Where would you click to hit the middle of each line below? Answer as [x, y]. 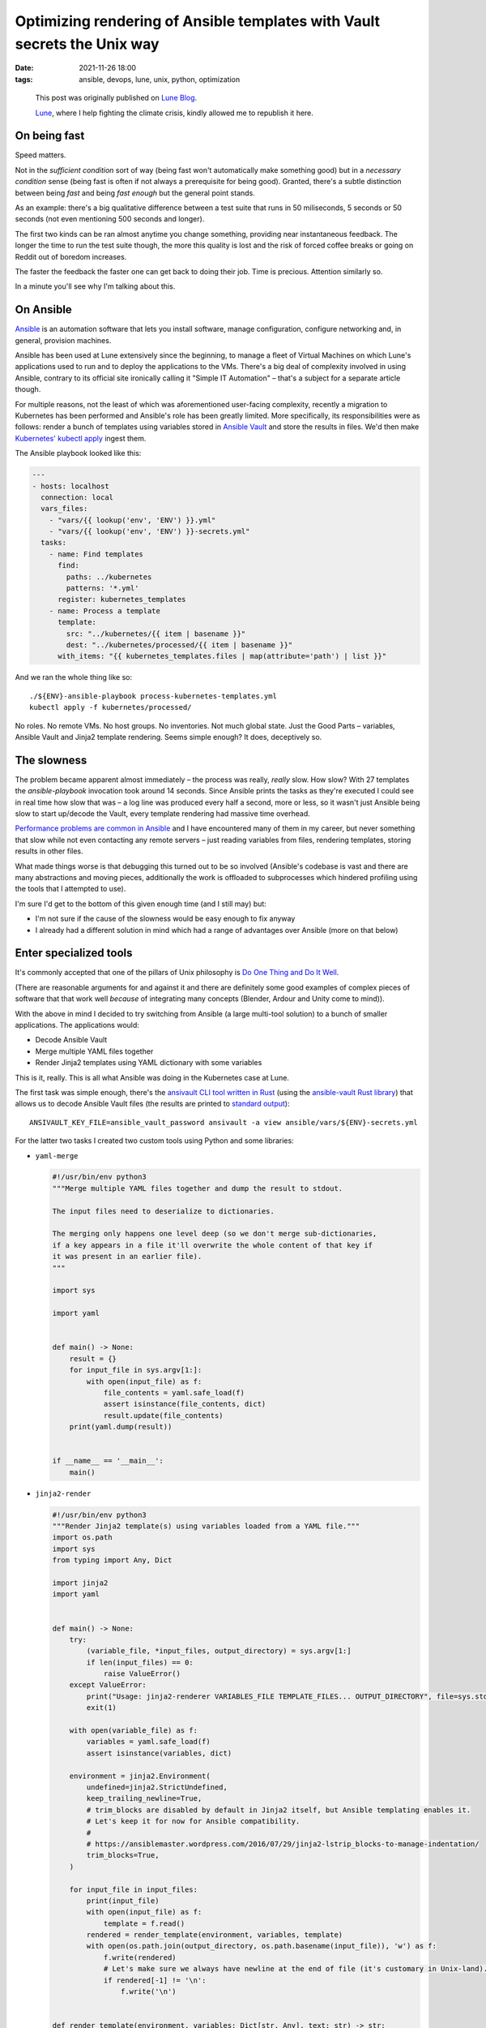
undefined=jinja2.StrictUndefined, [157, 1787]
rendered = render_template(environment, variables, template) [215, 1935]
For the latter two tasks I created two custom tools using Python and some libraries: [155, 1141]
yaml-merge [57, 1156]
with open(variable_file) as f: [134, 1731]
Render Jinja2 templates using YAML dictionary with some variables [149, 1063]
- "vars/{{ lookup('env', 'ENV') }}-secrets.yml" [149, 532]
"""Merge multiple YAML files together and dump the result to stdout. [198, 1188]
